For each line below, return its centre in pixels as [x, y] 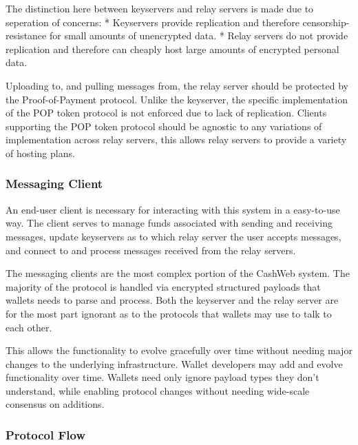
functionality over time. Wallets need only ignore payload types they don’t [162, 377]
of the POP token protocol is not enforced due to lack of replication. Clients [166, 113]
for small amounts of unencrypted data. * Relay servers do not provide [199, 35]
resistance [26, 35]
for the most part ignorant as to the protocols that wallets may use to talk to [169, 313]
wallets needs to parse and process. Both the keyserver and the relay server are [172, 300]
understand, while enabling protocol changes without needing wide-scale [158, 390]
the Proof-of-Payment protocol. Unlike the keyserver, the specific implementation [177, 99]
